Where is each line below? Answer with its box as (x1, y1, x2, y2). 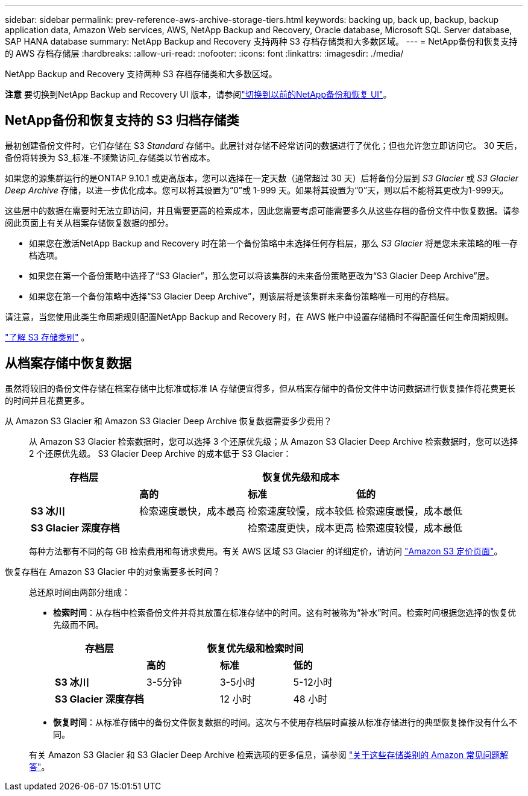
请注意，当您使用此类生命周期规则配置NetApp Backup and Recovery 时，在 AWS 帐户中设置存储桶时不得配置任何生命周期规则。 (5, 311, 514, 322)
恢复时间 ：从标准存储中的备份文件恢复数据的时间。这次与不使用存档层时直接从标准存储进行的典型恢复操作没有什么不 (53, 716, 517, 727)
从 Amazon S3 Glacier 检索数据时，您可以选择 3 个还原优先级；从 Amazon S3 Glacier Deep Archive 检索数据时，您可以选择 (29, 436, 518, 447)
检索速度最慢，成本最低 (356, 504, 463, 517)
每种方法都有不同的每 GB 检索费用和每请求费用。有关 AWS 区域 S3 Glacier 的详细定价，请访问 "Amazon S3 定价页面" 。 (29, 545, 503, 556)
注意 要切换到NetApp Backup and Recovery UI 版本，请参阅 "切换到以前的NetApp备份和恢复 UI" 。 (5, 89, 392, 99)
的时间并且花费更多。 (5, 395, 89, 406)
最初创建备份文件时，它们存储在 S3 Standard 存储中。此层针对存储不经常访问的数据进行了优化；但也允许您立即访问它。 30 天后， (5, 140, 522, 151)
